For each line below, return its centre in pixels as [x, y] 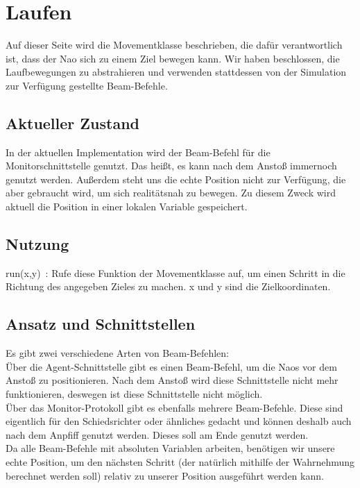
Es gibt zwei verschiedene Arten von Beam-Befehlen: [117, 353]
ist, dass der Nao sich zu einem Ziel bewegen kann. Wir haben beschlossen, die [173, 58]
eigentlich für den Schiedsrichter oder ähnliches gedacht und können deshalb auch [179, 421]
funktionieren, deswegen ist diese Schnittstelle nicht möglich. [134, 394]
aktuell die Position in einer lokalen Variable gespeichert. [127, 207]
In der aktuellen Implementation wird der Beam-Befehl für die [138, 152]
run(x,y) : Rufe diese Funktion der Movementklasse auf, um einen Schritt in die [175, 272]
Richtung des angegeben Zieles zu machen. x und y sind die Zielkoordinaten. [168, 286]
